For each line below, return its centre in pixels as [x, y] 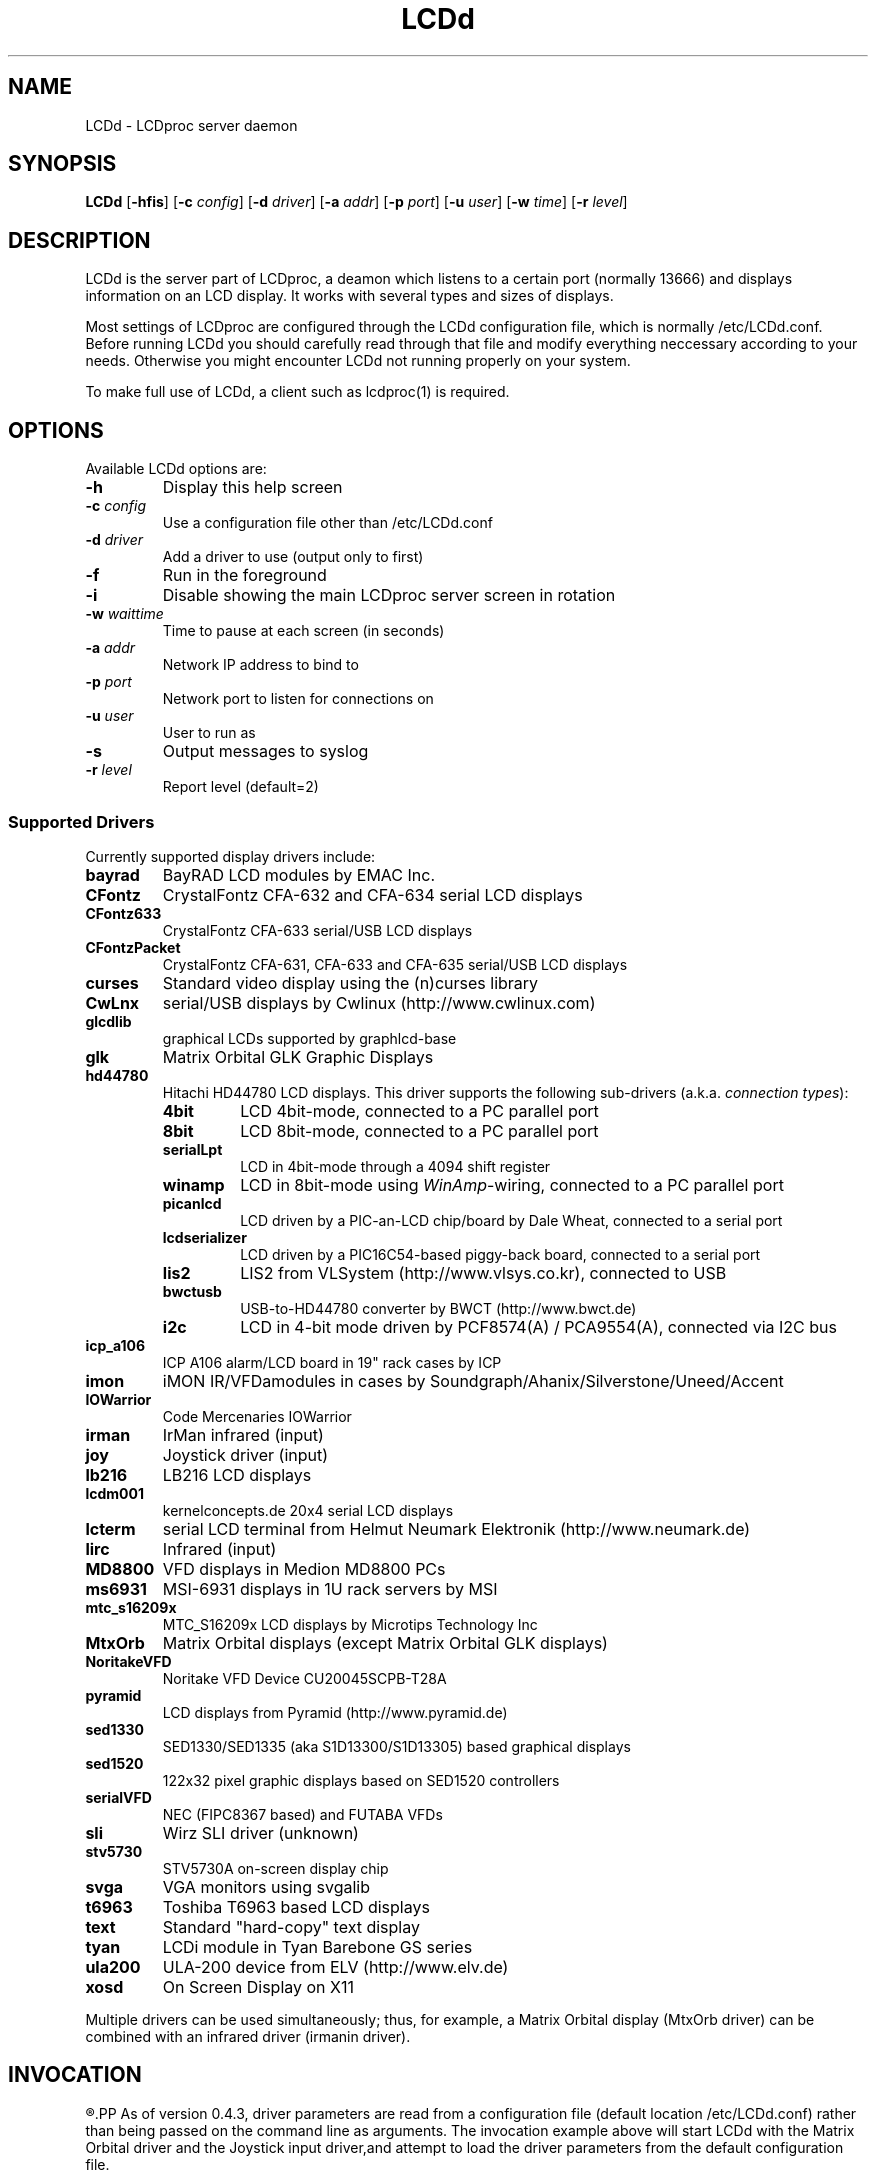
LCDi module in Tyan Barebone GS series [317, 1946]
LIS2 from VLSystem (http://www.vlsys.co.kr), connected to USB [483, 1272]
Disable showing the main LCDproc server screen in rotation [389, 595]
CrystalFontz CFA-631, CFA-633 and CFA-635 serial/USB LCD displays [395, 964]
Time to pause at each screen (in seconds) [303, 631]
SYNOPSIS [62, 164]
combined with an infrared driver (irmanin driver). [248, 2036]
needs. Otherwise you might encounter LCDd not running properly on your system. [358, 361]
